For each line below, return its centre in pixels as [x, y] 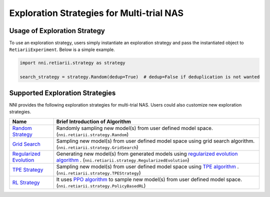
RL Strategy [26, 182]
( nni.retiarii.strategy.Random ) [92, 134]
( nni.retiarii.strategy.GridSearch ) [97, 147]
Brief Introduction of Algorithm [93, 121]
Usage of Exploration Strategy [57, 31]
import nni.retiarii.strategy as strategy [72, 63]
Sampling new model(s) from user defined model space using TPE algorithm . [147, 166]
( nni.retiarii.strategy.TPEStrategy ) [98, 172]
